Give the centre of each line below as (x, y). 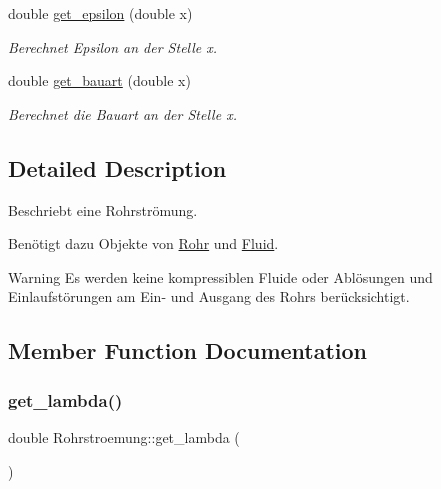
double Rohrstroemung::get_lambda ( (124, 436)
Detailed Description (117, 167)
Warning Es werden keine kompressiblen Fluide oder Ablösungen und (220, 276)
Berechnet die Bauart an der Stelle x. (122, 113)
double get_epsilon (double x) (100, 13)
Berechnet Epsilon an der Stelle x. (113, 46)
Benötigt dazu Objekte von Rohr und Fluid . (143, 243)
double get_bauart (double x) (99, 80)
